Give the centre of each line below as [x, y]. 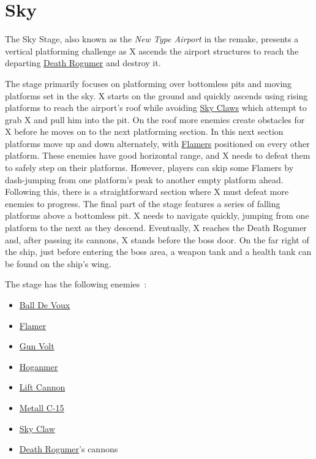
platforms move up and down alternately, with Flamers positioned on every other [157, 143]
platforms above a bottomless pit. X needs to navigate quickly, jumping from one [157, 215]
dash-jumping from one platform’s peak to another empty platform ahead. [144, 179]
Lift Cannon [42, 387]
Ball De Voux [45, 305]
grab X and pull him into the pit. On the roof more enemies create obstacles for [155, 119]
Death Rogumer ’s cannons [69, 449]
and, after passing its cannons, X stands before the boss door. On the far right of [157, 239]
